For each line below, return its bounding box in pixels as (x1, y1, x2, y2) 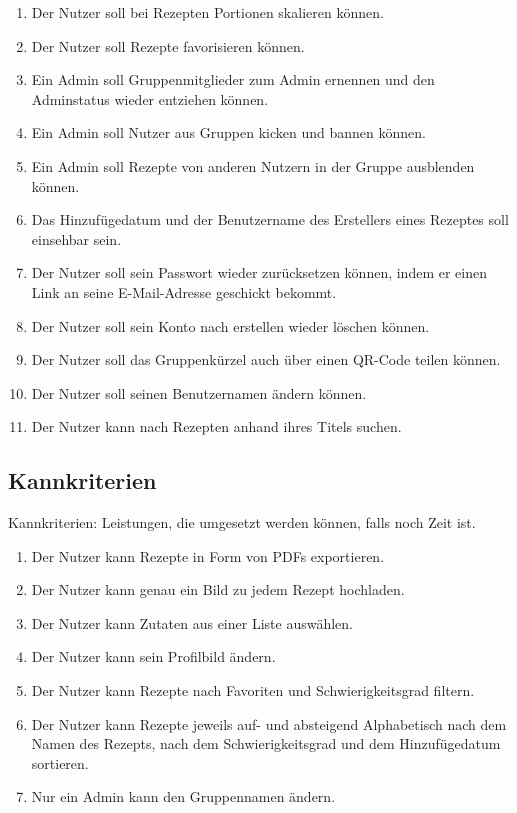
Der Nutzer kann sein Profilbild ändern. (31, 646, 276, 667)
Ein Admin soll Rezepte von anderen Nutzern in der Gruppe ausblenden (31, 155, 475, 176)
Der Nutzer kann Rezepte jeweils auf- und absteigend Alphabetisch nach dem (31, 713, 507, 734)
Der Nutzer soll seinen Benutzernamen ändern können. (31, 382, 367, 403)
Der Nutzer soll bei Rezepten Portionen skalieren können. (31, 2, 384, 22)
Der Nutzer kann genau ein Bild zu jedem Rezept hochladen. (31, 579, 405, 600)
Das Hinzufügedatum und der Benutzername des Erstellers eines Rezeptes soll (31, 209, 509, 230)
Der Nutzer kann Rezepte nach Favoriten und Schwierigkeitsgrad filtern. (31, 680, 475, 701)
